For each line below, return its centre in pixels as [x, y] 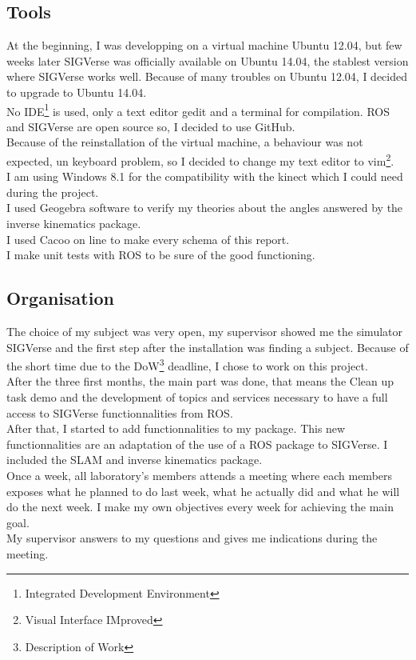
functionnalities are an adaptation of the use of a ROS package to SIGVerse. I [197, 444]
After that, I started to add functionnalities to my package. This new [176, 428]
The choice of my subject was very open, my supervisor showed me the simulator [204, 332]
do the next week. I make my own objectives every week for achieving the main [200, 507]
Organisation [60, 298]
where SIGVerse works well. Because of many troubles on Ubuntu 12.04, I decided [207, 76]
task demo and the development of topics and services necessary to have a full [197, 397]
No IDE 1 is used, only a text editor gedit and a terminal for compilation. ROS [198, 110]
